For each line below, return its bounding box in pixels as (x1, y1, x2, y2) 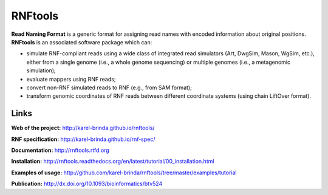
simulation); (26, 67, 56, 74)
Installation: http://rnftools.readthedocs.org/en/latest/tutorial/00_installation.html (11, 158, 214, 165)
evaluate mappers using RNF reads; (26, 75, 116, 83)
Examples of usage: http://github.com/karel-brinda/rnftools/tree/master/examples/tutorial (11, 169, 237, 176)
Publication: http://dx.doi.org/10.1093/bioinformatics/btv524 (11, 180, 163, 188)
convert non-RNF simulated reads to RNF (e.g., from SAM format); (26, 84, 193, 91)
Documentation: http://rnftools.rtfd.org (11, 146, 109, 154)
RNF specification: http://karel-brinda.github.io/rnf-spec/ (11, 135, 155, 143)
